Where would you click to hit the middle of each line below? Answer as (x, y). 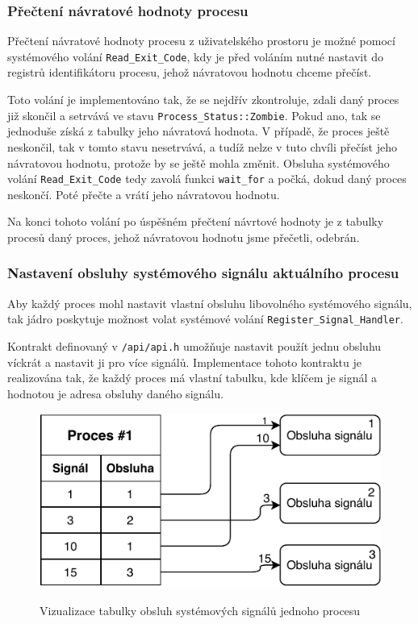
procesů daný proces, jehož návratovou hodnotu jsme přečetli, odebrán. (184, 237)
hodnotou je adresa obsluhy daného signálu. (115, 393)
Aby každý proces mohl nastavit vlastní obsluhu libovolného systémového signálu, (210, 303)
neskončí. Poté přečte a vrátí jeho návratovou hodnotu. (144, 194)
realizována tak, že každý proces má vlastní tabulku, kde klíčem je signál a (192, 378)
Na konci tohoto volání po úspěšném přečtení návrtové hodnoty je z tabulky (196, 221)
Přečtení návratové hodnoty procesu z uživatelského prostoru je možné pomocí (201, 41)
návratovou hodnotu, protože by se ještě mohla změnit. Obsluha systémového (199, 162)
